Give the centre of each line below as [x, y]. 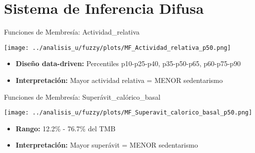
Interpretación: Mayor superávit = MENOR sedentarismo [107, 145]
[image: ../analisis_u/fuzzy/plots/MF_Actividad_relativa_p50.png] [118, 48]
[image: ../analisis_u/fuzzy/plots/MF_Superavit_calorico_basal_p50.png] [128, 113]
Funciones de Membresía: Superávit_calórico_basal [82, 96]
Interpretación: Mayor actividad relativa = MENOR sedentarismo [119, 80]
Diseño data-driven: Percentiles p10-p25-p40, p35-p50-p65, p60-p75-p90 [128, 63]
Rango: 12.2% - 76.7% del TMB [66, 128]
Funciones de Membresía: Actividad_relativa [72, 32]
